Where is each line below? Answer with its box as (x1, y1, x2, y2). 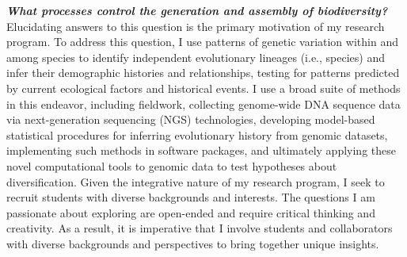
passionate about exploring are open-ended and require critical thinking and (6, 204, 375, 221)
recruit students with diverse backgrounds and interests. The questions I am (6, 189, 375, 205)
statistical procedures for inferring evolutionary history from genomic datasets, (6, 126, 388, 143)
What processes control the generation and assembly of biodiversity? (6, 2, 388, 18)
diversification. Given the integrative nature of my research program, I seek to (6, 173, 385, 190)
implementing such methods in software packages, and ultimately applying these (6, 142, 396, 159)
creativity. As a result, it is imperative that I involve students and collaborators (6, 220, 393, 236)
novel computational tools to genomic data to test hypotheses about (6, 157, 337, 174)
